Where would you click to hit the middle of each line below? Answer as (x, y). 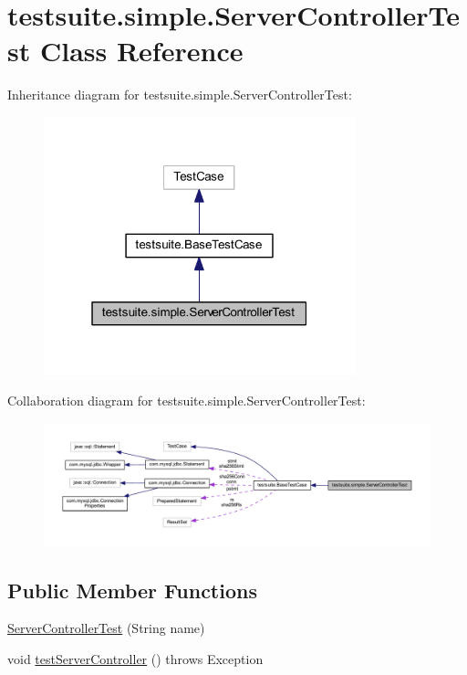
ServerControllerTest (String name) (106, 628)
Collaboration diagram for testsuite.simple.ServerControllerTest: (187, 401)
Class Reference (141, 51)
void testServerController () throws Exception (135, 658)
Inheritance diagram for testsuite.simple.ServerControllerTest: (180, 95)
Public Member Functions (132, 590)
